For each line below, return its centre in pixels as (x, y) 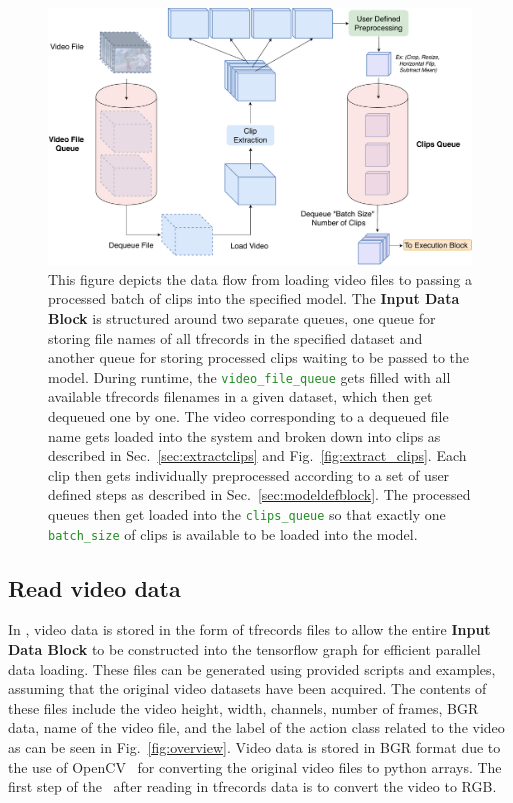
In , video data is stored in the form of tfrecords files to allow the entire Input (249, 629)
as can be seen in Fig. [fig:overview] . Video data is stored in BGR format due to (254, 746)
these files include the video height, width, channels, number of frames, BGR (243, 707)
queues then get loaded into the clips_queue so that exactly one (247, 513)
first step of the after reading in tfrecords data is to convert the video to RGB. (252, 786)
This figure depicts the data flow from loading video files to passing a (260, 278)
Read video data (94, 587)
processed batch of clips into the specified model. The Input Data (254, 298)
